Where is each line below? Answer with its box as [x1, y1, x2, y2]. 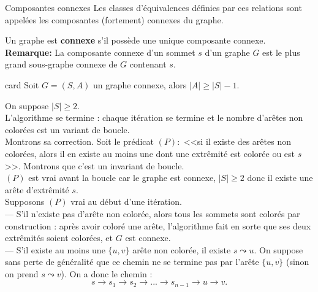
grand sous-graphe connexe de [5, 58, 118, 71]
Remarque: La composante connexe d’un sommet [5, 45, 195, 58]
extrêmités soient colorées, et [5, 231, 113, 244]
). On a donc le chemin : [61, 267, 153, 280]
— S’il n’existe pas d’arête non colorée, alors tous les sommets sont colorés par [5, 207, 300, 220]
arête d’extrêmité [5, 183, 69, 196]
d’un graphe [205, 45, 250, 58]
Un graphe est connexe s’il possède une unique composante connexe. [5, 34, 266, 47]
